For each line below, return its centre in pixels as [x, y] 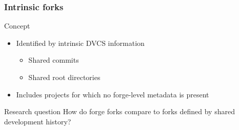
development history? [38, 121]
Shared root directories [64, 77]
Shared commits [54, 60]
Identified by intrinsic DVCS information [80, 43]
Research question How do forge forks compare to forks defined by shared [120, 111]
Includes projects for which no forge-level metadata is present [113, 94]
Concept [17, 26]
